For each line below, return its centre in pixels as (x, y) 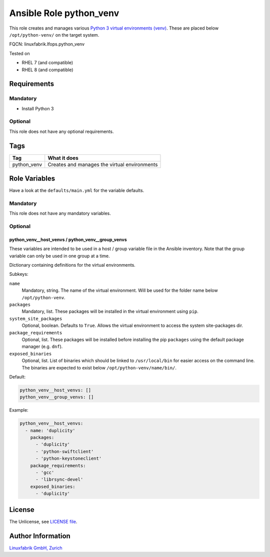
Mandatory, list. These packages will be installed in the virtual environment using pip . (110, 311)
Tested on (19, 53)
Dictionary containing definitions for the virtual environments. (72, 265)
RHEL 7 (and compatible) (47, 63)
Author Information (40, 536)
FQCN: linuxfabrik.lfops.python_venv (47, 44)
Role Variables (32, 179)
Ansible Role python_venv (64, 13)
